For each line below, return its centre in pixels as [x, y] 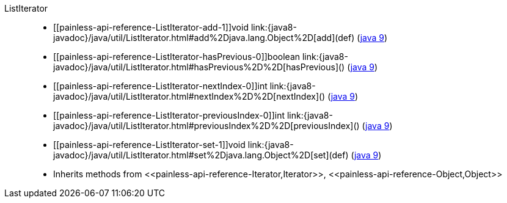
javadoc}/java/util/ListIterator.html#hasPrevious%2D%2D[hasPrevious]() [199, 67]
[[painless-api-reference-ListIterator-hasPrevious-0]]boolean [177, 57]
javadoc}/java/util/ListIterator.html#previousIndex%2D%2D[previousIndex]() [206, 126]
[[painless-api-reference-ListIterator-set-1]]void [149, 145]
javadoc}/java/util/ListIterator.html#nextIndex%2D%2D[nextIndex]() [189, 96]
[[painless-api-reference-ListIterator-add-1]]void [151, 27]
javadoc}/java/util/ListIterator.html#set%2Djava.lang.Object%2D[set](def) [201, 155]
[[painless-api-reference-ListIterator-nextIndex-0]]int [160, 86]
